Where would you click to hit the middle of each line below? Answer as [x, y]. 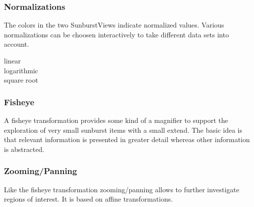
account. [16, 44]
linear [13, 60]
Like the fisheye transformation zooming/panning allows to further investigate [122, 189]
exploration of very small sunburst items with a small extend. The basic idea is [123, 130]
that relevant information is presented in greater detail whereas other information [127, 139]
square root [21, 80]
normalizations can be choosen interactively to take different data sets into [116, 34]
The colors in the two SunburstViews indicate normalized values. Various [114, 25]
